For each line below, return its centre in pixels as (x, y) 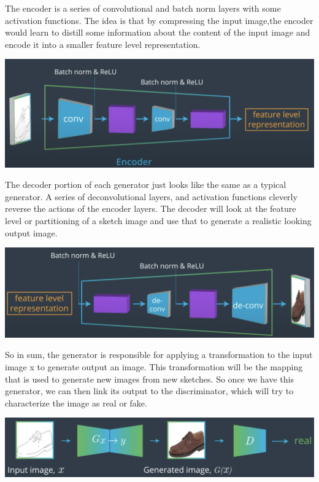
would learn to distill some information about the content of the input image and (158, 32)
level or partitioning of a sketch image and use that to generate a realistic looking (158, 220)
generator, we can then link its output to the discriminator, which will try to (149, 391)
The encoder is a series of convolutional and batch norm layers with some (143, 8)
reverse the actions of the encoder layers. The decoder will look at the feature (151, 208)
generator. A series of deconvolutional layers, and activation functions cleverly (151, 196)
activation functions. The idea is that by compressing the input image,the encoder (159, 20)
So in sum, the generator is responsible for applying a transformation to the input (159, 355)
